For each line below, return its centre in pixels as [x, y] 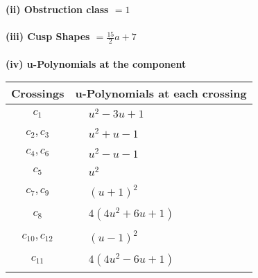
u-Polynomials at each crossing [161, 93]
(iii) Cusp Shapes [48, 36]
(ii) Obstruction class [57, 9]
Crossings [38, 93]
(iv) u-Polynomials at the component [96, 63]
